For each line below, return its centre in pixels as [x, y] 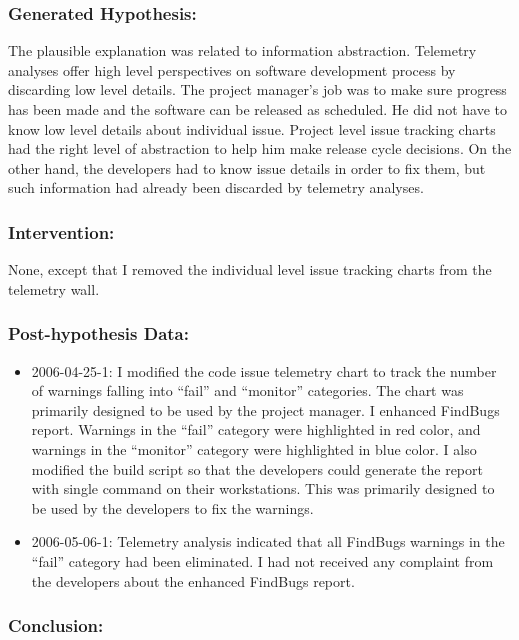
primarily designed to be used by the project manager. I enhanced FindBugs [265, 409]
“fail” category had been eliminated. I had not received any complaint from [262, 560]
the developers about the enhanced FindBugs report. [193, 580]
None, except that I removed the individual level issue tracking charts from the [250, 269]
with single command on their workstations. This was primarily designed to [263, 488]
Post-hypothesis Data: [98, 333]
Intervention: [61, 231]
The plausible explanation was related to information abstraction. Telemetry [242, 50]
